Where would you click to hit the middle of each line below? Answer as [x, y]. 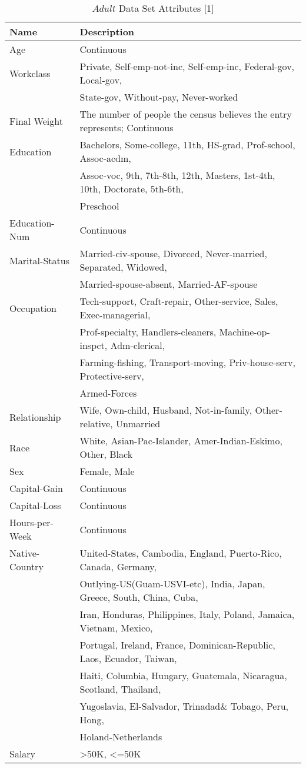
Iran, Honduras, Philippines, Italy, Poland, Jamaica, [187, 614]
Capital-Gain [36, 488]
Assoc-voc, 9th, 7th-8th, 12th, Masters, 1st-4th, [177, 175]
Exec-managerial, [115, 315]
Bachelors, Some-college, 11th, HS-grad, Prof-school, [187, 144]
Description [107, 31]
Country [26, 566]
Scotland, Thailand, [120, 689]
